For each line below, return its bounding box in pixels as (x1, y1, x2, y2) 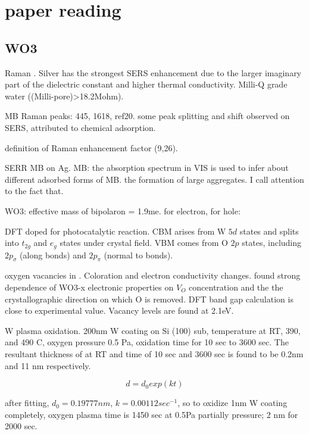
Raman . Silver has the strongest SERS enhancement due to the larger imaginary (5, 66, 302, 79)
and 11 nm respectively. (5, 359, 91, 371)
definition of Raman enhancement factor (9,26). (5, 141, 178, 154)
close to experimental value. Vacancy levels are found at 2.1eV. (5, 304, 234, 317)
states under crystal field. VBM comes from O (60, 236, 228, 249)
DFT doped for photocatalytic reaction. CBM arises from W (5, 224, 226, 237)
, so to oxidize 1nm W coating (177, 396, 288, 409)
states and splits (239, 224, 299, 237)
